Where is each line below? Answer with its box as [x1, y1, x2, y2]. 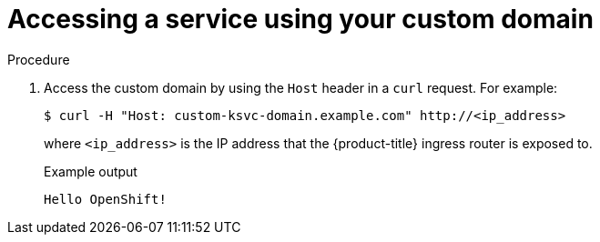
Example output [44, 163, 137, 179]
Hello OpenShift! [44, 191, 167, 207]
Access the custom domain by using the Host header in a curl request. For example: [44, 79, 558, 96]
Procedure [7, 51, 70, 67]
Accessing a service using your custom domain [7, 4, 594, 35]
